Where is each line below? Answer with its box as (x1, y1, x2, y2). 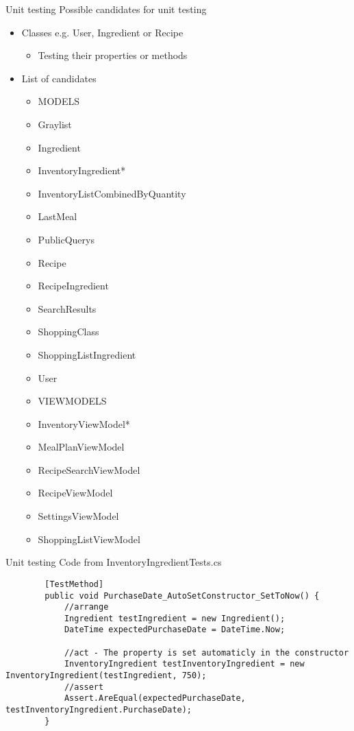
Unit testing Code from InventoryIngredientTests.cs (5, 555, 222, 569)
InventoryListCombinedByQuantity (38, 186, 186, 200)
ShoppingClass (38, 324, 99, 339)
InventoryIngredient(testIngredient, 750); (5, 671, 207, 681)
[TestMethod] (45, 579, 104, 589)
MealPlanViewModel (38, 440, 125, 454)
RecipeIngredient (38, 278, 109, 293)
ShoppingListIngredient (38, 347, 136, 361)
